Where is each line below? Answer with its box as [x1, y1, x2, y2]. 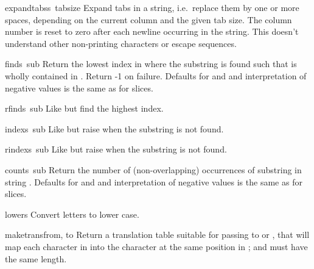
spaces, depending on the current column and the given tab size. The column [5, 13, 292, 26]
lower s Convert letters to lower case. [5, 207, 139, 220]
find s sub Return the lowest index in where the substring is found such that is [5, 57, 297, 70]
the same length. [5, 252, 67, 265]
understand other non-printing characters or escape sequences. [5, 37, 237, 49]
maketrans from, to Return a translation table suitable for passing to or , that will [5, 228, 310, 241]
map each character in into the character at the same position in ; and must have [5, 240, 308, 253]
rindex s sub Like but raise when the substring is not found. [5, 143, 227, 156]
